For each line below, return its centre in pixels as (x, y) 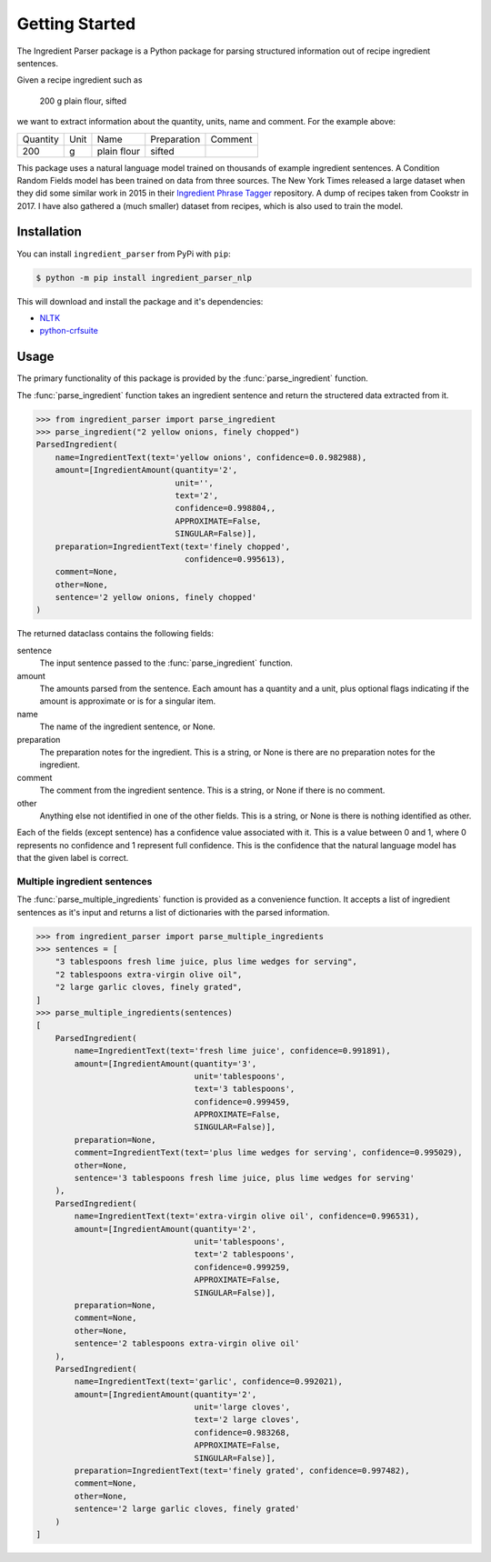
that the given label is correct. (73, 858)
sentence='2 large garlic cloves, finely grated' (187, 1509)
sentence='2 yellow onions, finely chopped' (156, 597)
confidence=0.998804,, (225, 508)
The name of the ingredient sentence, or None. (127, 726)
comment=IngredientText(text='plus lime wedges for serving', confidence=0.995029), (268, 1153)
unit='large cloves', (242, 1407)
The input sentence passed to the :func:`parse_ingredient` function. (166, 663)
